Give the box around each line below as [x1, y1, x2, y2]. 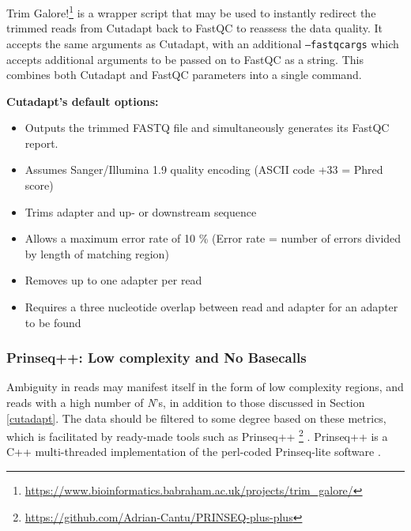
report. [25, 134, 58, 151]
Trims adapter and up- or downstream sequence [25, 203, 257, 220]
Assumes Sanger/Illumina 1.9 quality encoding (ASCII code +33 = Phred [25, 161, 383, 178]
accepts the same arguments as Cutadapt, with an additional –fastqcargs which [6, 35, 399, 51]
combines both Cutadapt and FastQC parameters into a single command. [6, 66, 362, 83]
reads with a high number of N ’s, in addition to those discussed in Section [6, 394, 365, 411]
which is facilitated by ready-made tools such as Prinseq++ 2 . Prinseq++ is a [6, 426, 388, 444]
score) [25, 177, 54, 194]
